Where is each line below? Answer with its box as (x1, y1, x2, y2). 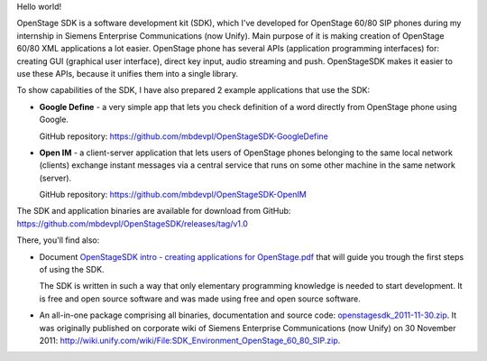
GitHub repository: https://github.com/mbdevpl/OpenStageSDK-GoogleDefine (39, 131, 328, 142)
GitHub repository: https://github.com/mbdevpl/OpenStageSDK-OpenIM (39, 190, 307, 200)
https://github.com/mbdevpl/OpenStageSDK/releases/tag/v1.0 (16, 218, 248, 229)
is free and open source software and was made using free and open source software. (39, 293, 361, 304)
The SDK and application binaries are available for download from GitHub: (16, 206, 291, 217)
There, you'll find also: (16, 235, 100, 245)
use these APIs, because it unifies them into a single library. (16, 68, 239, 79)
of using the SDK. (39, 264, 105, 275)
